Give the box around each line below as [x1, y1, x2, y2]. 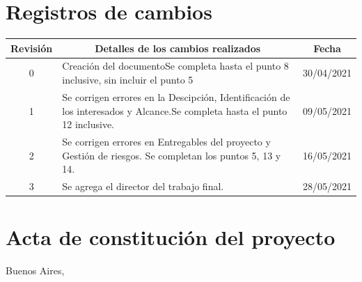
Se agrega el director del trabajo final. [62, 178, 224, 193]
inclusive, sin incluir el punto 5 [62, 72, 194, 87]
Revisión [10, 40, 53, 55]
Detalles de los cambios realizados [95, 40, 261, 55]
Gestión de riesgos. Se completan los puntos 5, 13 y [62, 148, 281, 162]
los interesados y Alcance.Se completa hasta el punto [62, 103, 288, 118]
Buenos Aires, [6, 263, 65, 278]
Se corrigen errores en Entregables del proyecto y [62, 134, 271, 148]
